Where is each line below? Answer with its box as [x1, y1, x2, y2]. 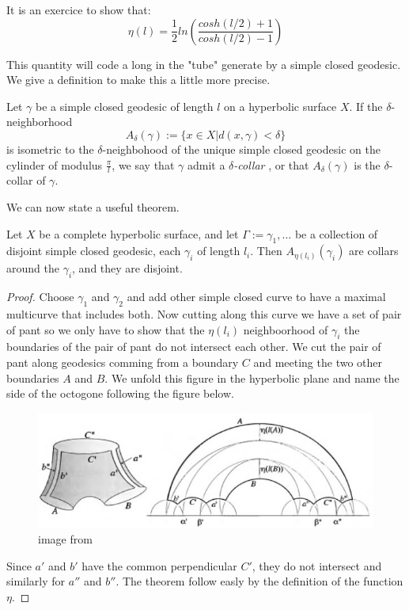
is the [354, 156, 381, 173]
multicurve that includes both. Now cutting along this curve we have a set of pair [6, 305, 402, 322]
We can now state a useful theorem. [6, 198, 180, 215]
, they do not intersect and [252, 557, 382, 574]
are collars [349, 242, 399, 259]
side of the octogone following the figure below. [6, 385, 234, 402]
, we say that [112, 156, 175, 173]
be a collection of [294, 225, 378, 242]
